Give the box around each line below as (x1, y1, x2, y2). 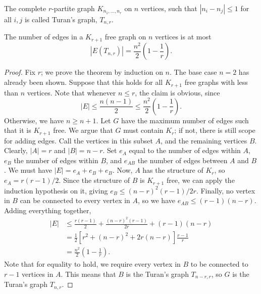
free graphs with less (184, 77, 248, 87)
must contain (123, 125, 164, 135)
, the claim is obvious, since (135, 87, 220, 97)
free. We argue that (53, 125, 113, 135)
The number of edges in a (4, 31, 83, 42)
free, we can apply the (166, 175, 235, 185)
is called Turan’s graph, (24, 14, 97, 24)
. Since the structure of (59, 175, 130, 185)
